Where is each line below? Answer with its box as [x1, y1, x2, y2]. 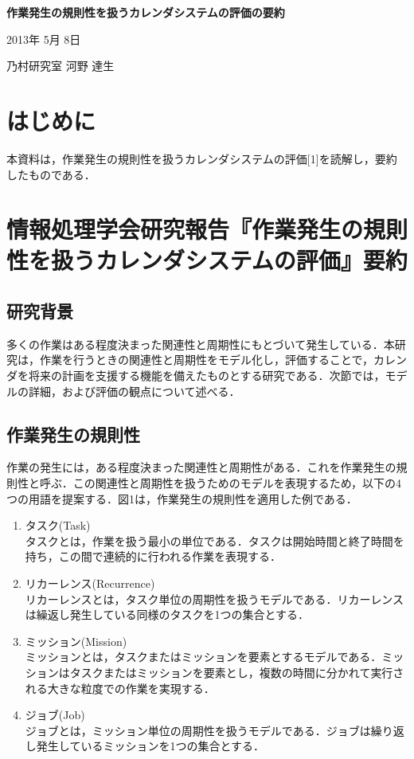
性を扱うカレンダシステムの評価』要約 [6, 244, 408, 276]
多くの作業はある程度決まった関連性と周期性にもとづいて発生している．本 [6, 335, 395, 352]
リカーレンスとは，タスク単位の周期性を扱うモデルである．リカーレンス [25, 590, 404, 607]
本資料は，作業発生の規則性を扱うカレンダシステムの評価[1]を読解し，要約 [6, 150, 397, 166]
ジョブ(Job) [25, 706, 85, 723]
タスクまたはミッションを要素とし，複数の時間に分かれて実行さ [69, 663, 404, 680]
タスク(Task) [25, 517, 91, 534]
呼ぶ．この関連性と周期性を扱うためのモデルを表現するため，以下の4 [39, 475, 402, 491]
